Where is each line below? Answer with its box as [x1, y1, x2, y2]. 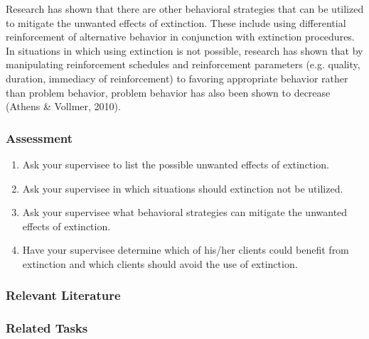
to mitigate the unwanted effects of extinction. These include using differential [6, 15, 346, 30]
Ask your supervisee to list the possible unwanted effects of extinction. [22, 156, 329, 171]
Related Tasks [6, 319, 88, 337]
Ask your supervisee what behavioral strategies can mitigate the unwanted [22, 205, 348, 220]
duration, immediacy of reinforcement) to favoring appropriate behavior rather [6, 70, 348, 85]
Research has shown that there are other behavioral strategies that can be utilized [6, 1, 364, 16]
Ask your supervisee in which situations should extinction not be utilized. [22, 181, 343, 195]
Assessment [6, 129, 73, 146]
